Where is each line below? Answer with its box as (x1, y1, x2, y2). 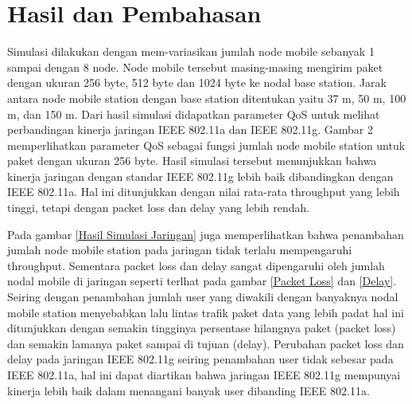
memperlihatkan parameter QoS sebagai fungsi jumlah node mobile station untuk (7, 136, 406, 153)
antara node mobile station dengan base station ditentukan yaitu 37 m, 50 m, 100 (7, 89, 406, 106)
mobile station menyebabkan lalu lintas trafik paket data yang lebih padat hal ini (7, 304, 404, 320)
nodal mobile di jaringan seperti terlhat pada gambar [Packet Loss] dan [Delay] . (7, 273, 397, 289)
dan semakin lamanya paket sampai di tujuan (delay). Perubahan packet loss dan (7, 335, 404, 351)
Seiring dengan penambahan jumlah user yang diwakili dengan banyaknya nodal (7, 288, 398, 305)
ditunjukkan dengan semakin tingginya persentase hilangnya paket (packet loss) (7, 320, 396, 336)
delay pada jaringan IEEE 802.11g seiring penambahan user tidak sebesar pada (7, 351, 394, 367)
